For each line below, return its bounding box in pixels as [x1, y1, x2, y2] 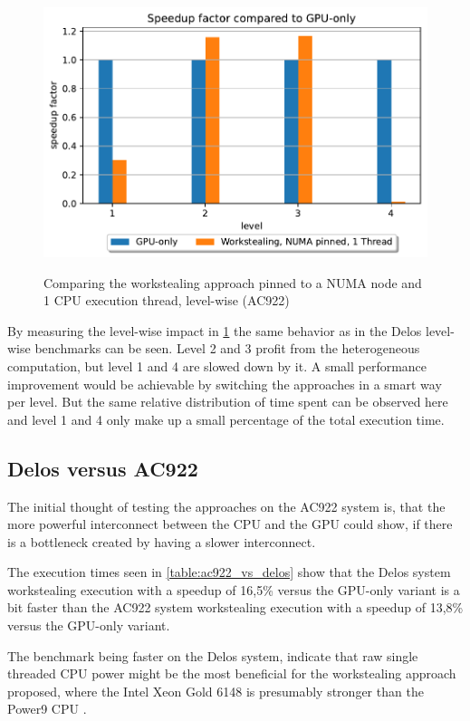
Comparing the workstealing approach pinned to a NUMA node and [43, 273, 422, 292]
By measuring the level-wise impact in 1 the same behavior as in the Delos [7, 321, 422, 340]
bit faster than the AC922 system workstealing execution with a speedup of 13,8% [7, 598, 464, 617]
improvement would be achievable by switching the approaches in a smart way [7, 374, 442, 393]
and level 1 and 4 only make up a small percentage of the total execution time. [7, 409, 445, 428]
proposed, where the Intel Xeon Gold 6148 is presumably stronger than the [7, 681, 424, 700]
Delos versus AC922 [7, 454, 198, 482]
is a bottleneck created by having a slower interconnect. [7, 532, 316, 551]
